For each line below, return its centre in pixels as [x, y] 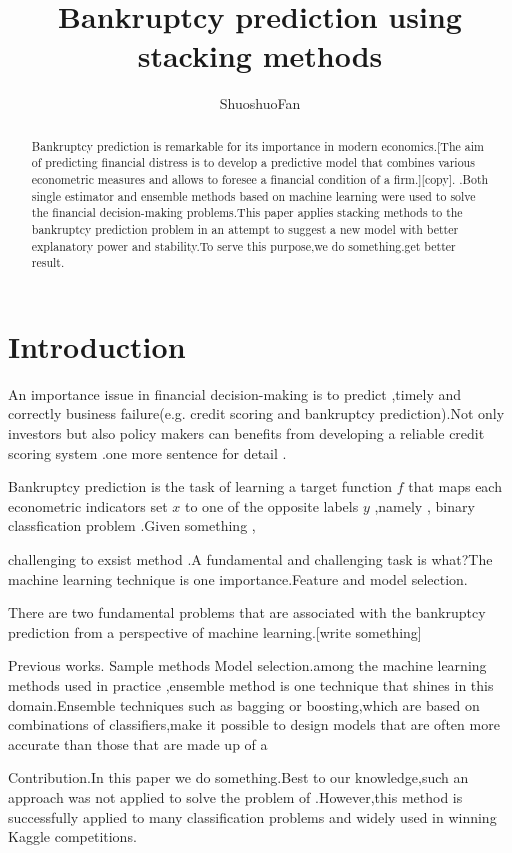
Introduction [97, 345]
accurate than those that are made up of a [138, 743]
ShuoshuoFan [260, 103]
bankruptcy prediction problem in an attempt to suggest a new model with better [245, 228]
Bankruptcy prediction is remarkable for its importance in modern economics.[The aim [257, 145]
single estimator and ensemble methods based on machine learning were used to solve [253, 195]
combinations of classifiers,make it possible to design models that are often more [254, 724]
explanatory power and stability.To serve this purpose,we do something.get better [243, 245]
